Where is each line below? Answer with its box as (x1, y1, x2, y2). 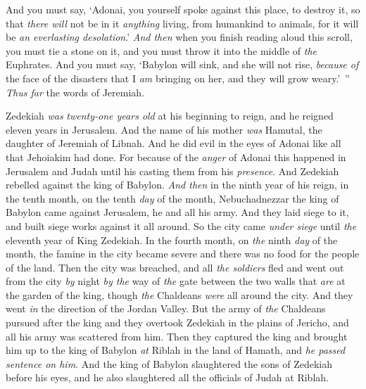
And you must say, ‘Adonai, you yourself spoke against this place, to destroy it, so (6, 2, 360, 16)
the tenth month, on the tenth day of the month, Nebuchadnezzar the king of (6, 191, 339, 205)
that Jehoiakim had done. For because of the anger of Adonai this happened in (6, 149, 346, 164)
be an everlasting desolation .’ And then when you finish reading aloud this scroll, (6, 30, 353, 44)
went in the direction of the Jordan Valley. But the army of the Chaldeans (6, 301, 326, 316)
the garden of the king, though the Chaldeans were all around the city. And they (6, 287, 353, 302)
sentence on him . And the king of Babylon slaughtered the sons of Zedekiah (6, 356, 332, 371)
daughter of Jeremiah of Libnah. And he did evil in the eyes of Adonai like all (6, 136, 341, 151)
